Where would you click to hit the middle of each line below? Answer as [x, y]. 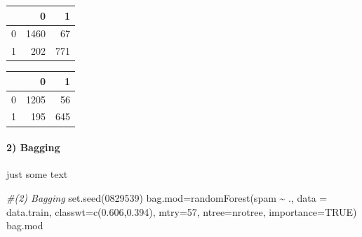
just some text [37, 174]
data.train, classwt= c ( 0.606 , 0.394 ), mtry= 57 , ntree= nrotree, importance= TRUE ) [182, 211]
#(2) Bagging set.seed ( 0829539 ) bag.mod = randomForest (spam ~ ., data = [167, 197]
